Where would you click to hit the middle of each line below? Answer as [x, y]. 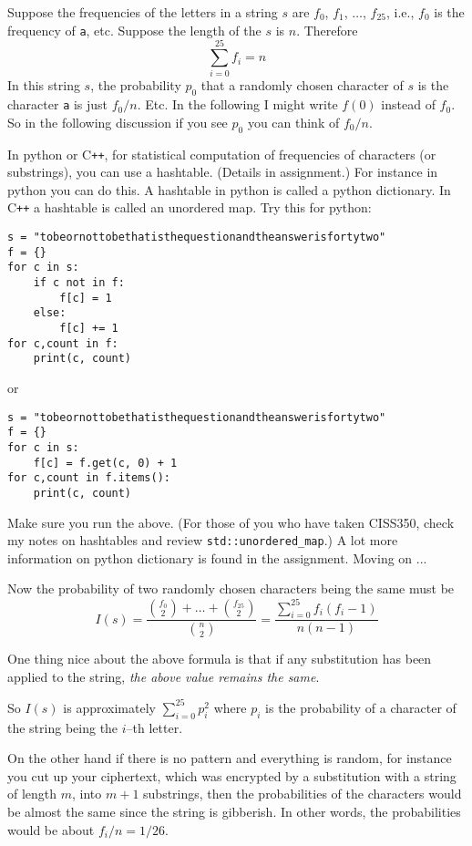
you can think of [293, 122]
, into [87, 794]
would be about [51, 829]
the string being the [63, 727]
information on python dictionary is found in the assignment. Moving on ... [217, 557]
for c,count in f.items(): [89, 478]
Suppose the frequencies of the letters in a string [143, 12]
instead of [408, 104]
